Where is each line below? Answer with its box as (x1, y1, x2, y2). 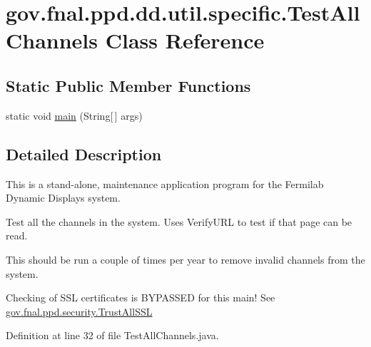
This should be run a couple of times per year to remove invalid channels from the (6, 252, 365, 266)
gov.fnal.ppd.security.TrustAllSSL (6, 304, 153, 318)
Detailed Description (6, 143, 162, 165)
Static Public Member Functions (6, 74, 251, 96)
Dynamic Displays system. (6, 190, 121, 205)
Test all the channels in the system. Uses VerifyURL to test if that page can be (6, 214, 352, 229)
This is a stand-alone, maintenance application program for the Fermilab (6, 176, 324, 191)
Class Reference (105, 26, 265, 55)
